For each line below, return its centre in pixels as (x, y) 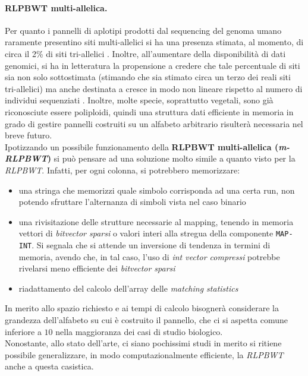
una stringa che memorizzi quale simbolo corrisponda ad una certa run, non (157, 190)
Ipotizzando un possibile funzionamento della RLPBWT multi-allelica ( (142, 146)
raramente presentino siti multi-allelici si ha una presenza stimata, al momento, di (154, 42)
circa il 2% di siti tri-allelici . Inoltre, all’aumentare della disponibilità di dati (145, 53)
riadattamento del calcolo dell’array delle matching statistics (128, 288)
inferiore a (23, 331)
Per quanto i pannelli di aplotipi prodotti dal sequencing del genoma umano (143, 30)
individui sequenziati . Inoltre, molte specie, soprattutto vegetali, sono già (139, 100)
